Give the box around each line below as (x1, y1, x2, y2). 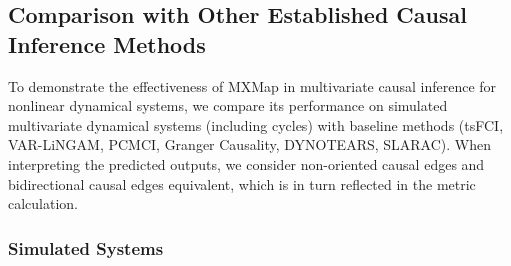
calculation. (8, 193, 79, 214)
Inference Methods (8, 28, 206, 59)
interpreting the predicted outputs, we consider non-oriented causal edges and (8, 153, 485, 174)
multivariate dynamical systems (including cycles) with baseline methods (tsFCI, (8, 114, 504, 135)
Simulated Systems (8, 235, 164, 260)
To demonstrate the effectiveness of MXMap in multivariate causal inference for (8, 75, 497, 96)
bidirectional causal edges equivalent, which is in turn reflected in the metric (8, 173, 476, 194)
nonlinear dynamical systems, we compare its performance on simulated (8, 95, 448, 116)
